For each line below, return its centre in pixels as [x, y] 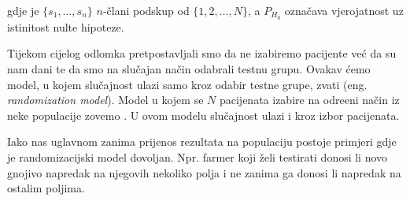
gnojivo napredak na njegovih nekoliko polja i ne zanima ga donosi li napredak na [204, 172]
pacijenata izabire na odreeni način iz [309, 100]
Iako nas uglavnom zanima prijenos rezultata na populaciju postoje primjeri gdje [202, 141]
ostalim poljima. [46, 188]
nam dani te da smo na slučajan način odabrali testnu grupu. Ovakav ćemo [189, 69]
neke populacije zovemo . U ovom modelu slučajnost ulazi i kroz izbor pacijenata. [203, 115]
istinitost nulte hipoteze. [66, 26]
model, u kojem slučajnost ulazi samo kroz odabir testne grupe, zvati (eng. [187, 84]
